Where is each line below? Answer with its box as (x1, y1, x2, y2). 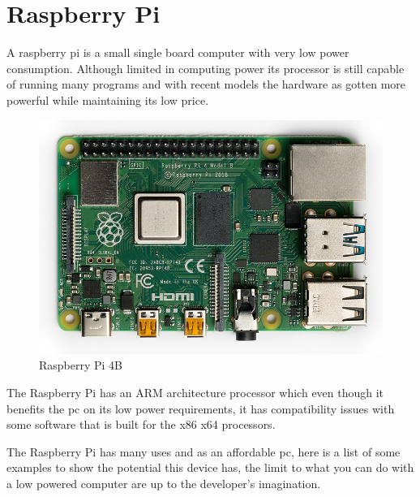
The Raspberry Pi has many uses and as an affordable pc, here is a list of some (6, 443, 401, 460)
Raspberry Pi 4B (39, 357, 123, 374)
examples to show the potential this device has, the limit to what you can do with (6, 459, 414, 476)
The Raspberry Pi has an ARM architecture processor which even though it (6, 384, 384, 400)
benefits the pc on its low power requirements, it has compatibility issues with (6, 400, 395, 417)
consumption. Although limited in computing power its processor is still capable (6, 59, 405, 76)
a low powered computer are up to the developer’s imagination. (6, 474, 321, 491)
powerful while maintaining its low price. (6, 91, 209, 108)
